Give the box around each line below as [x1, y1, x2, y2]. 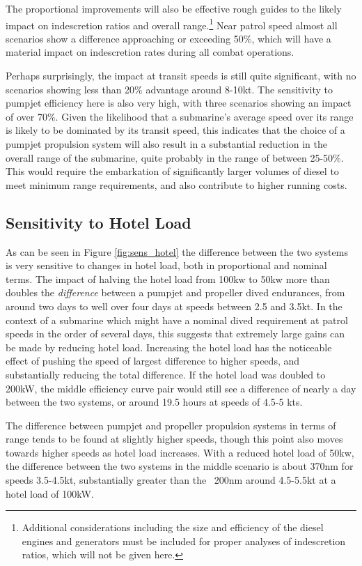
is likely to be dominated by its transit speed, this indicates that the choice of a [6, 123, 345, 137]
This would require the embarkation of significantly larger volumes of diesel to [6, 164, 339, 178]
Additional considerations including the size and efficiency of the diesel [22, 520, 324, 535]
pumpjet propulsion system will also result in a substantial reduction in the [6, 137, 327, 151]
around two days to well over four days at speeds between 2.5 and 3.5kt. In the [6, 298, 343, 313]
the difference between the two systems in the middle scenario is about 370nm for [6, 459, 354, 473]
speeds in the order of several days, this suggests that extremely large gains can [6, 326, 345, 341]
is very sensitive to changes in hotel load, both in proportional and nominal [6, 258, 327, 273]
